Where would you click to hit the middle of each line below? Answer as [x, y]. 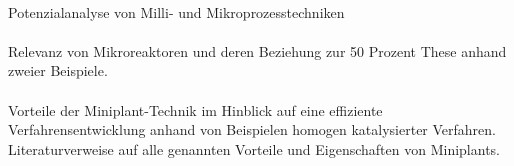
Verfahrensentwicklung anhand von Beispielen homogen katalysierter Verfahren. [252, 129]
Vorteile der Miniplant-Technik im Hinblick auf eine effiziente [195, 109]
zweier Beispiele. [58, 70]
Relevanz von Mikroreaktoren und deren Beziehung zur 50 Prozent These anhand [257, 50]
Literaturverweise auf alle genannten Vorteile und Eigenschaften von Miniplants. [254, 148]
